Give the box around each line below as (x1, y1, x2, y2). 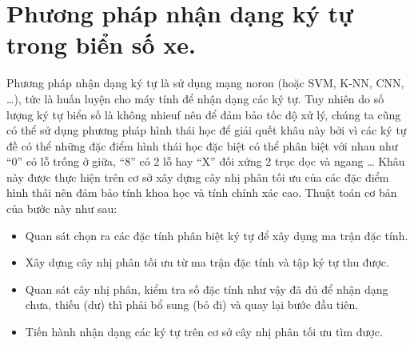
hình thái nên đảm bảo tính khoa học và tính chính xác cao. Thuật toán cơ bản (6, 184, 397, 201)
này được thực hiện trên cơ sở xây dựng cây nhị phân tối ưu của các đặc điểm (6, 168, 389, 185)
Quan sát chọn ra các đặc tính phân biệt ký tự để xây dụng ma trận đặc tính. (25, 227, 408, 243)
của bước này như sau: (6, 200, 117, 217)
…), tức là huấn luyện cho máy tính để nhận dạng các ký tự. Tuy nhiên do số (6, 90, 384, 106)
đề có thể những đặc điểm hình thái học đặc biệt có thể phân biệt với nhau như (6, 137, 398, 154)
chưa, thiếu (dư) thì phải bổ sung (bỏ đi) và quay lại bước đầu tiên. (25, 296, 359, 313)
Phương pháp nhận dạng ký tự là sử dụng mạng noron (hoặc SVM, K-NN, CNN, (6, 74, 404, 91)
